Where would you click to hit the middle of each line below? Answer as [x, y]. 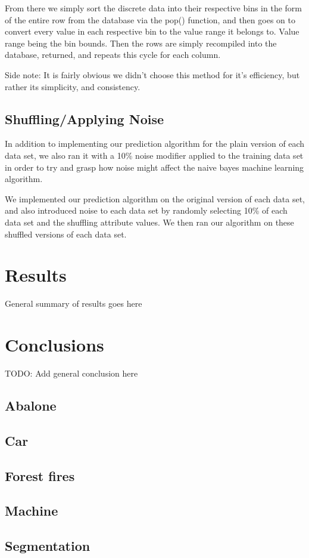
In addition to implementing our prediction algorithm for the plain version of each [155, 144]
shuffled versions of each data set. [66, 234]
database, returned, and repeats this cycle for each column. [113, 55]
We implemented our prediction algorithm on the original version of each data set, [155, 198]
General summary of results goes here [74, 303]
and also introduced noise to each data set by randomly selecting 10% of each [146, 210]
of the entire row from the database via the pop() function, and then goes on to [150, 19]
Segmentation [48, 546]
